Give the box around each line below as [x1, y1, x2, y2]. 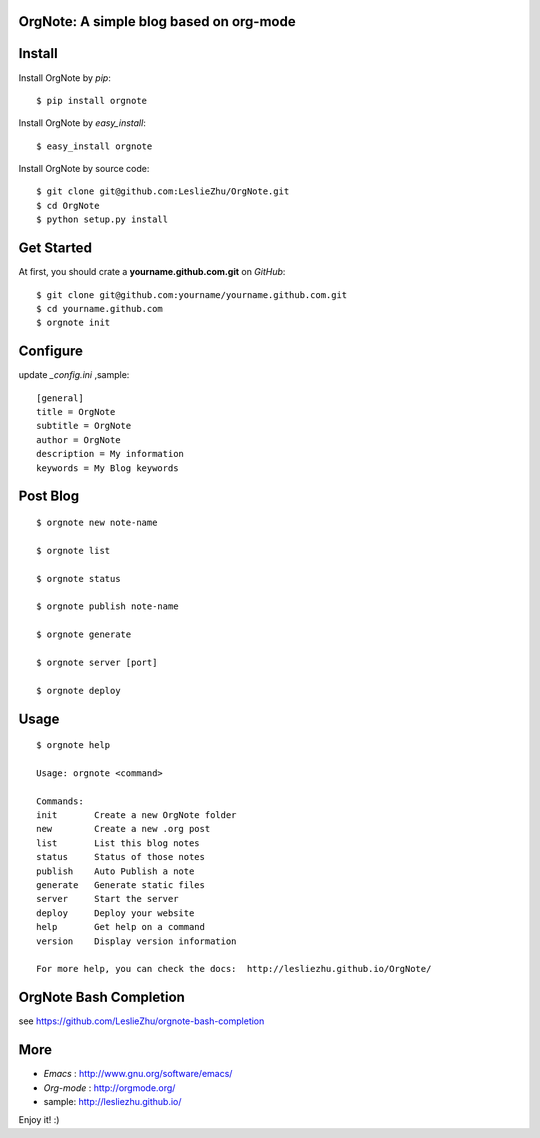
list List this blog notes [36, 837, 200, 849]
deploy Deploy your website [36, 907, 195, 919]
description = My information [36, 448, 185, 460]
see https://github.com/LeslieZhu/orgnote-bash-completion [18, 1015, 265, 1027]
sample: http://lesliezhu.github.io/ [43, 1095, 182, 1107]
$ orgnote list [36, 545, 111, 556]
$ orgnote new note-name [36, 517, 158, 528]
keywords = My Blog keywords [36, 462, 179, 474]
